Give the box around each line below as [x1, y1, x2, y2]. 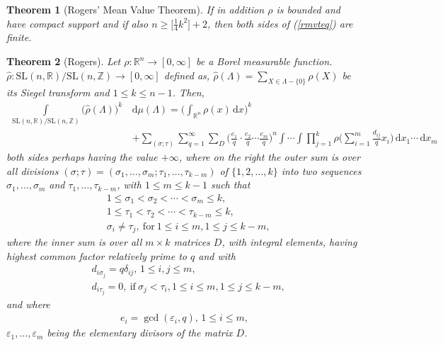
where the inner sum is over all [6, 234, 142, 249]
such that [210, 177, 251, 192]
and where [6, 296, 50, 311]
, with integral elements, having [221, 234, 357, 249]
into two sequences [281, 163, 362, 178]
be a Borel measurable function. [195, 54, 333, 69]
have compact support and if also [6, 16, 149, 30]
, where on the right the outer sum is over [178, 149, 360, 164]
